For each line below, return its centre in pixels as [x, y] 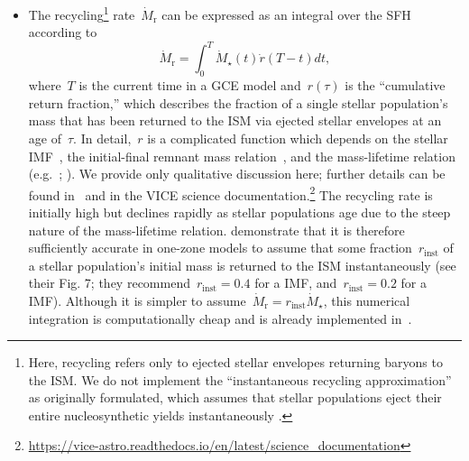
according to [63, 32]
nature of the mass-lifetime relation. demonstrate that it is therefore [216, 230]
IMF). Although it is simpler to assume [137, 300]
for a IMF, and [296, 283]
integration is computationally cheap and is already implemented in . [220, 318]
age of [45, 138]
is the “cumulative [395, 85]
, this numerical [367, 300]
